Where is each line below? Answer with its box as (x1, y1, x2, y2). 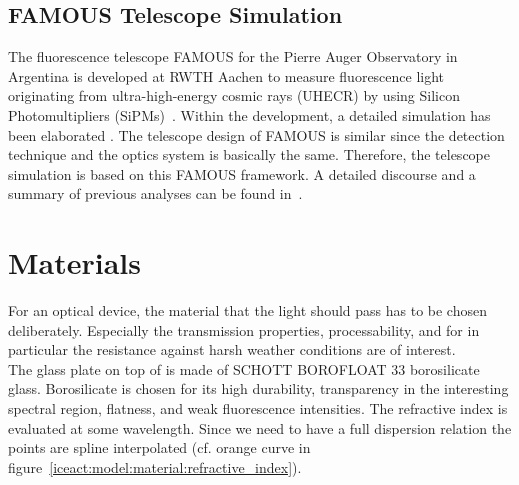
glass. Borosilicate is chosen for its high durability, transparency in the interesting (8, 378, 509, 399)
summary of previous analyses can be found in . (8, 183, 303, 204)
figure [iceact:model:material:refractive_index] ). (8, 456, 302, 477)
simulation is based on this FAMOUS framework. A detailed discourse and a (8, 163, 476, 184)
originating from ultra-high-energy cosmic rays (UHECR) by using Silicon (8, 85, 460, 106)
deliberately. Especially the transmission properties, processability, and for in (8, 319, 480, 340)
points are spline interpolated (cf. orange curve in (8, 437, 311, 458)
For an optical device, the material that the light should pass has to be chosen (8, 300, 487, 321)
